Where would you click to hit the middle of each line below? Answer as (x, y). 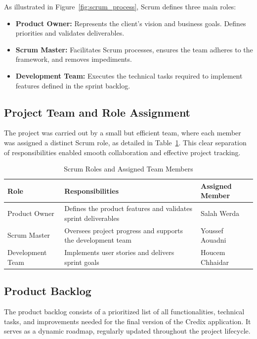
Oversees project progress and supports (124, 230)
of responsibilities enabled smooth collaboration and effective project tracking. (122, 152)
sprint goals (82, 262)
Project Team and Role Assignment (97, 112)
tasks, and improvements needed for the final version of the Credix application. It (128, 321)
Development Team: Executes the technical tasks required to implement (129, 75)
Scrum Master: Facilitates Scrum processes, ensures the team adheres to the (134, 49)
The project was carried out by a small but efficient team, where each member (123, 133)
